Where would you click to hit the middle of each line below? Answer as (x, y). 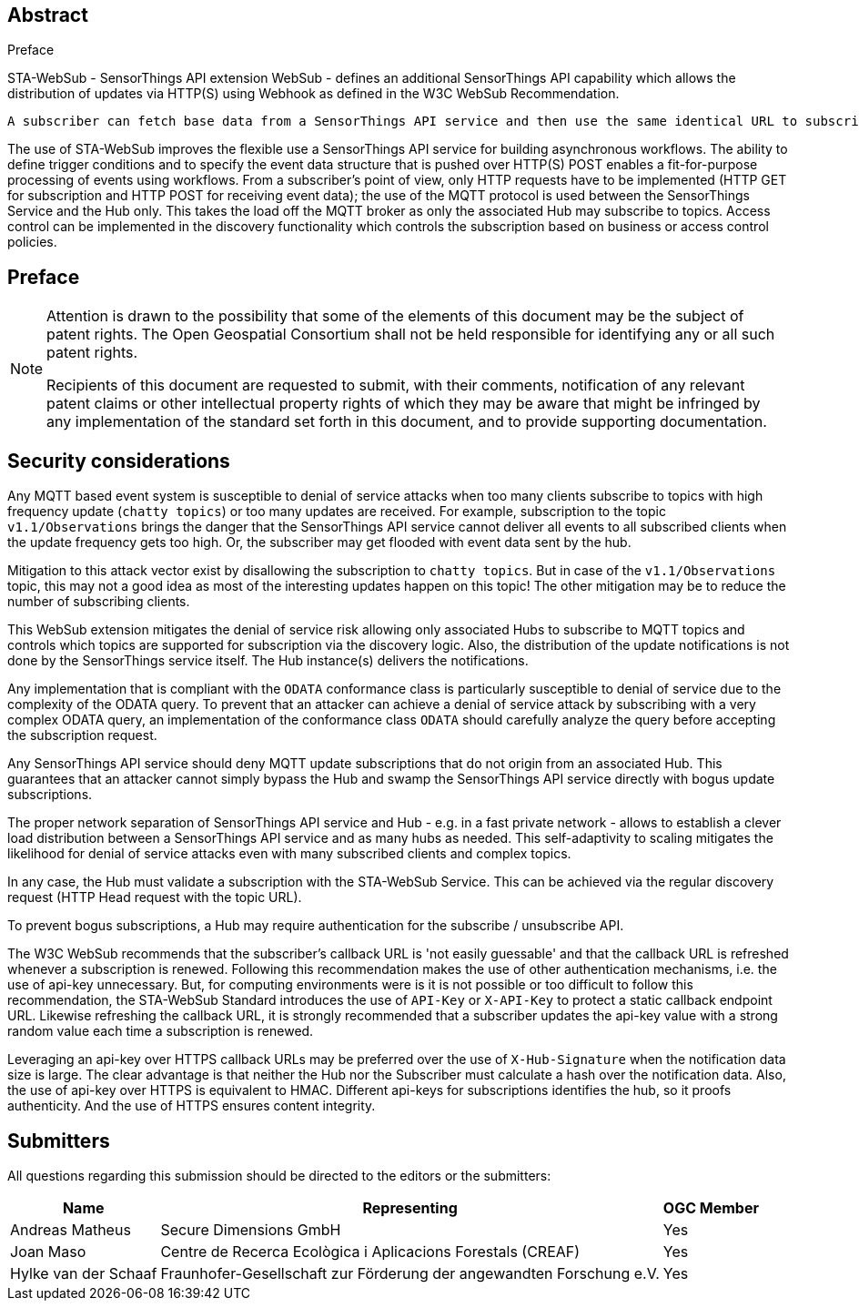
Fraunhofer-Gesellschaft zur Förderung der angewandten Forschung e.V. (410, 1273)
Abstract (48, 15)
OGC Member (711, 1207)
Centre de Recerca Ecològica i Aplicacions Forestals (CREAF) (370, 1251)
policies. (32, 242)
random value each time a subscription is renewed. (161, 1031)
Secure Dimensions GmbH (251, 1229)
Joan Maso (48, 1251)
